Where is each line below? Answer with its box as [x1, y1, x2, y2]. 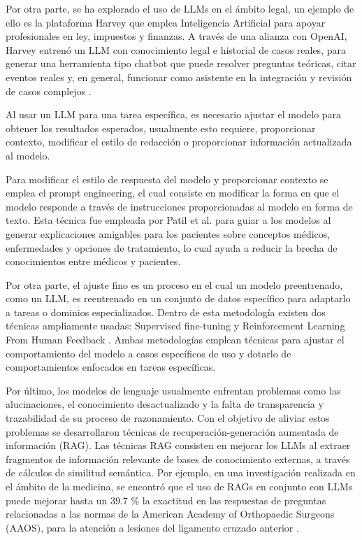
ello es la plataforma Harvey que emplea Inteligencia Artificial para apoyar [6, 15, 326, 29]
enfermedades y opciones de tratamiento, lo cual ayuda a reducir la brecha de [6, 240, 338, 255]
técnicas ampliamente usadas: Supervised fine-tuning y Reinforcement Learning [6, 318, 345, 333]
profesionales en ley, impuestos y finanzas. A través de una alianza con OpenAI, [6, 29, 347, 43]
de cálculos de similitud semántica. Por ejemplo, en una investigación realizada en [6, 465, 356, 480]
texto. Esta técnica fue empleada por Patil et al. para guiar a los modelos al [6, 213, 331, 227]
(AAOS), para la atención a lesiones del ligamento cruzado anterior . [6, 520, 299, 534]
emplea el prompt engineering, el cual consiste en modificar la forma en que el [6, 185, 340, 200]
